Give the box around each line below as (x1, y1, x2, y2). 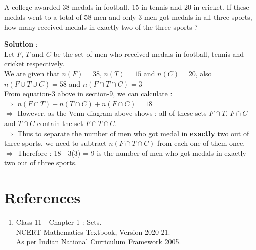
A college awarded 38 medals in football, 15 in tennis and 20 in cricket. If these (4, 2, 249, 12)
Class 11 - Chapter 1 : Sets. (16, 217, 102, 227)
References (4, 187, 81, 208)
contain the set (37, 117, 83, 128)
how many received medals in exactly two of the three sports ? (4, 21, 198, 32)
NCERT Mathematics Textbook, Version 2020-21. (16, 226, 170, 237)
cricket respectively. (4, 58, 65, 69)
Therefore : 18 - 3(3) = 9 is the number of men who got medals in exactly (17, 147, 246, 158)
